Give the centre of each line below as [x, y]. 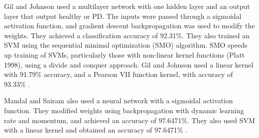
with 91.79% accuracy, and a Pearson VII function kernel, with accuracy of [119, 74]
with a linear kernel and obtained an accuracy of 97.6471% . [96, 130]
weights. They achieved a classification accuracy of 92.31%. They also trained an [127, 35]
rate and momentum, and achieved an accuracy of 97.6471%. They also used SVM [129, 120]
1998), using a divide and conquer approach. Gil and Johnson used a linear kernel [129, 64]
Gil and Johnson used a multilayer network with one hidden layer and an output [127, 6]
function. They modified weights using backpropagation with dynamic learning [124, 110]
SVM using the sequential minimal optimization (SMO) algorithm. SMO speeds [126, 45]
